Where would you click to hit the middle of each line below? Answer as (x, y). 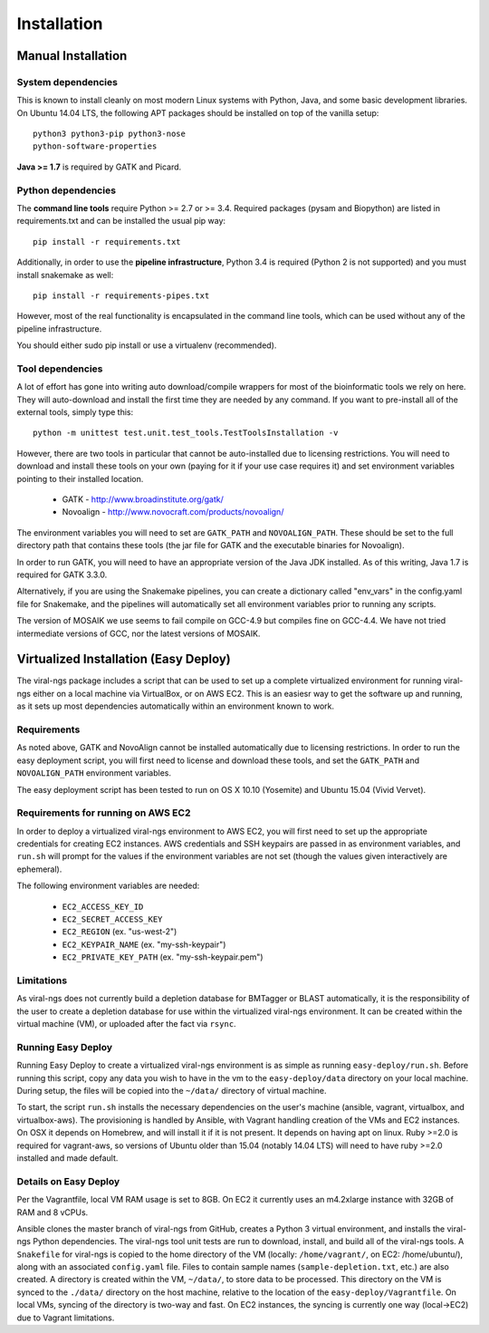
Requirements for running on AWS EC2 (104, 813)
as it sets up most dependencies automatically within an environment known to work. (176, 706)
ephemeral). (39, 869)
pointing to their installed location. (80, 478)
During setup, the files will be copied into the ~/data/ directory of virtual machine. (172, 1091)
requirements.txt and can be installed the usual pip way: (121, 221)
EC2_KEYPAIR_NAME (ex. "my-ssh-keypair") (144, 944)
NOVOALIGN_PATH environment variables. (94, 773)
